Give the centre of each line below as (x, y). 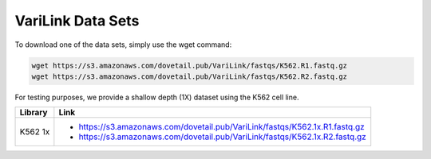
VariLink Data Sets (77, 21)
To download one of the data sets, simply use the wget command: (123, 45)
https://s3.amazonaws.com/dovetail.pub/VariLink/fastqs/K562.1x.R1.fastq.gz (221, 127)
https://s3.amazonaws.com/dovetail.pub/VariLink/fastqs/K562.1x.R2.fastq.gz (222, 137)
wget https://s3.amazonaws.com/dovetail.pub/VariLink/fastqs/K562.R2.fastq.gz (189, 76)
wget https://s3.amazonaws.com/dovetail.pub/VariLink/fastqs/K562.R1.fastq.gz (189, 65)
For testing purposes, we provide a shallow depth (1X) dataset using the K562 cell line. (157, 97)
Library (34, 113)
